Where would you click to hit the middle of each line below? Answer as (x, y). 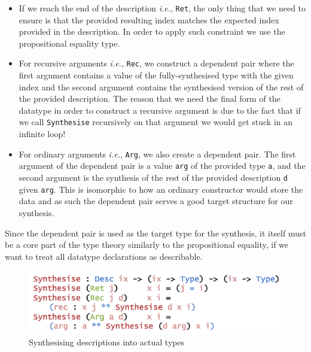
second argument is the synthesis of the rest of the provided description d (153, 177)
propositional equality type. (69, 43)
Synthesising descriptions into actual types (107, 342)
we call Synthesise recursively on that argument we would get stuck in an (156, 122)
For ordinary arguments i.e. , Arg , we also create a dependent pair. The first (157, 154)
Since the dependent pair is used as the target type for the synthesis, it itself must (155, 233)
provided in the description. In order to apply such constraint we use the (152, 31)
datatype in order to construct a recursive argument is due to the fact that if (160, 110)
